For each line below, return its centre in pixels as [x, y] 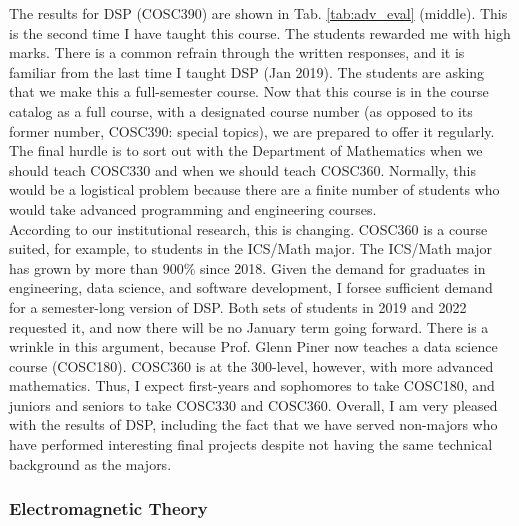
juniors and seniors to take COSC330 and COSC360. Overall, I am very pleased [253, 404]
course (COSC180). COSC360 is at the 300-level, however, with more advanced [251, 365]
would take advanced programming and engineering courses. [193, 208]
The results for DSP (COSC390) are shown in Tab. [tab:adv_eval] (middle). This [258, 13]
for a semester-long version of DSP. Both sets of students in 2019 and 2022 [238, 306]
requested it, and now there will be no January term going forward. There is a [249, 326]
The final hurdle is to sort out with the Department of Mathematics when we [246, 150]
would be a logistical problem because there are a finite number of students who [254, 189]
